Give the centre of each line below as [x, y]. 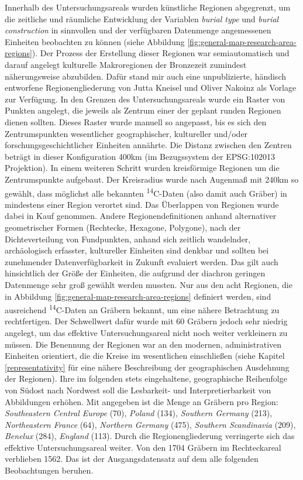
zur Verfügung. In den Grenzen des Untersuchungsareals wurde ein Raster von [145, 99]
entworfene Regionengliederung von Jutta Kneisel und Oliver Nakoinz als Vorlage [151, 88]
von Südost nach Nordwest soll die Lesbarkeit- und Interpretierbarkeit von [138, 390]
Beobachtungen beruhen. [49, 470]
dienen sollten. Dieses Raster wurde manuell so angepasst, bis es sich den [136, 121]
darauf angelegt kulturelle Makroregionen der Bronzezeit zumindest [126, 64]
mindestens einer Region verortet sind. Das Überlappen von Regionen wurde [142, 204]
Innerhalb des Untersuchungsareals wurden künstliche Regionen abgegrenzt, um [148, 7]
